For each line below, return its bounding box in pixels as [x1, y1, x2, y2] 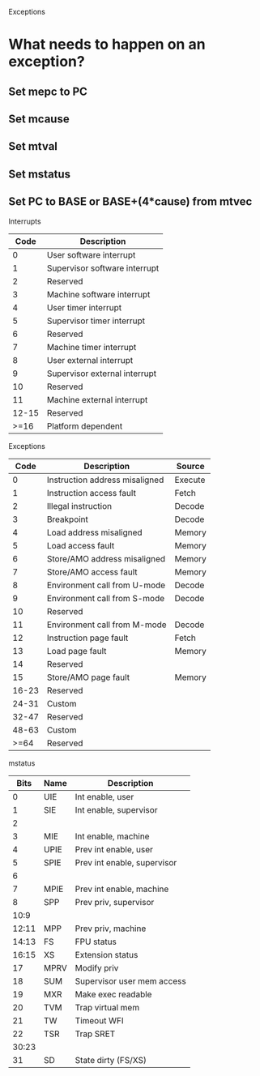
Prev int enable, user [75, 843, 154, 855]
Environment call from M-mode [46, 619, 168, 630]
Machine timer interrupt [46, 341, 137, 352]
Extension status [75, 949, 139, 960]
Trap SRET [75, 1028, 116, 1040]
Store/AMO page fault [46, 672, 130, 683]
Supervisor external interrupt [46, 368, 157, 379]
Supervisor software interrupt [46, 263, 160, 274]
